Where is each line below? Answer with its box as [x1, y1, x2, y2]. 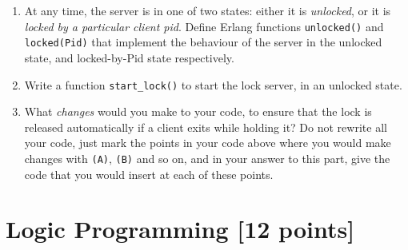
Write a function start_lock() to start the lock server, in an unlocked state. [24, 76, 402, 93]
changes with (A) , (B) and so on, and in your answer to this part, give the [24, 149, 390, 166]
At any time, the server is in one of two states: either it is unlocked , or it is [24, 2, 391, 18]
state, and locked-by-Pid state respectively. [24, 49, 234, 65]
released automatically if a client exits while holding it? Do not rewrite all [24, 118, 387, 135]
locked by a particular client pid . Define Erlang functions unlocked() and [24, 18, 384, 34]
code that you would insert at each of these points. [24, 165, 274, 182]
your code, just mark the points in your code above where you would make [24, 134, 391, 151]
